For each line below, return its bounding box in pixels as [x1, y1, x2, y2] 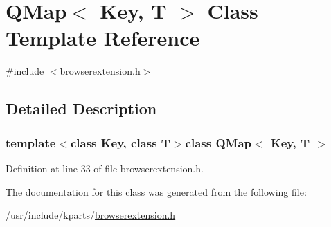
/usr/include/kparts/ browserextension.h [6, 208, 176, 222]
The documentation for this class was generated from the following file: [6, 184, 307, 199]
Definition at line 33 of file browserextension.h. [6, 161, 204, 175]
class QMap [185, 134, 252, 151]
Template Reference [6, 24, 200, 52]
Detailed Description [6, 98, 157, 119]
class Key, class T [70, 134, 170, 151]
